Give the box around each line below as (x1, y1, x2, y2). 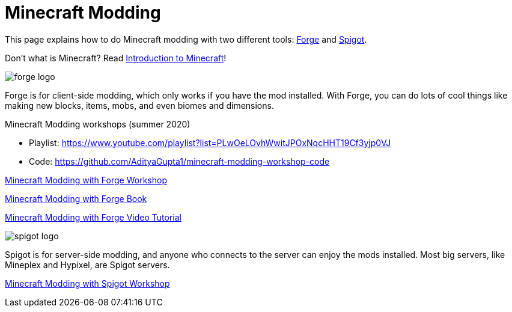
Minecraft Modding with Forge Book (5, 193, 147, 204)
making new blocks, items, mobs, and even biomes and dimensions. (5, 100, 274, 111)
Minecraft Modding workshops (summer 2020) (5, 118, 190, 129)
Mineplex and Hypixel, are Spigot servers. (5, 259, 170, 270)
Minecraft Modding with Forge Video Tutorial (5, 212, 181, 222)
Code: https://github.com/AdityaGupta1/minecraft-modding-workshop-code (29, 156, 330, 167)
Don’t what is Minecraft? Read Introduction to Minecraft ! (5, 52, 227, 63)
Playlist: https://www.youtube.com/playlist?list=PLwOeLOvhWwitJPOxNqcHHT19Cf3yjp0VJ (29, 137, 391, 148)
